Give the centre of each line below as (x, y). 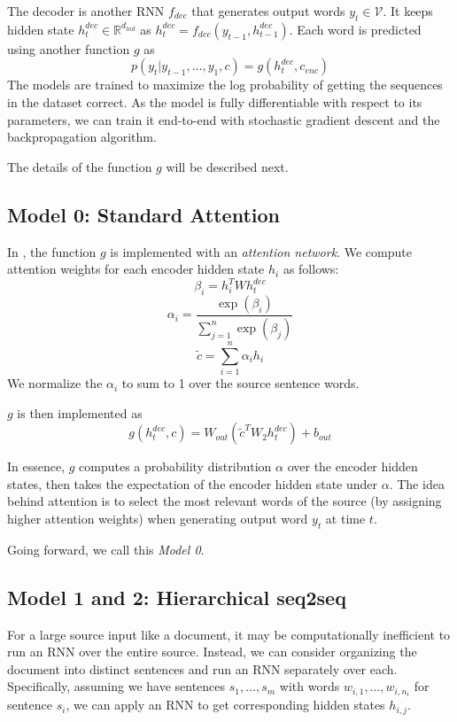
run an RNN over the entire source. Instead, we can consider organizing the (212, 652)
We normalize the (55, 383)
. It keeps (408, 11)
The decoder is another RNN (86, 11)
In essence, (36, 466)
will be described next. (227, 166)
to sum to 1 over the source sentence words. (240, 383)
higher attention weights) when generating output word (158, 519)
